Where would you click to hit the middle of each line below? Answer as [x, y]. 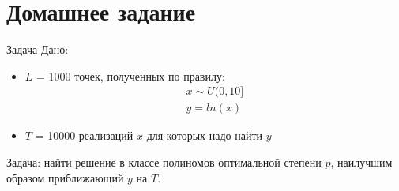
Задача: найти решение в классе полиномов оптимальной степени [164, 161]
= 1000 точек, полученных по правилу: [131, 75]
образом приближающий [65, 177]
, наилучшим [361, 161]
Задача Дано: [38, 49]
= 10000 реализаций [84, 135]
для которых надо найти [205, 135]
